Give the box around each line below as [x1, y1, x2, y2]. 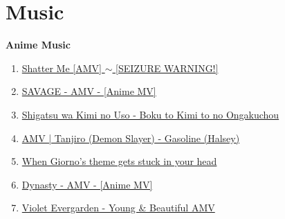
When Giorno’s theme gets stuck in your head [21, 154, 217, 168]
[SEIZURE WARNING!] [116, 60, 219, 75]
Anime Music [6, 37, 71, 52]
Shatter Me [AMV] [21, 60, 102, 75]
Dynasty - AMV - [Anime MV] [21, 177, 153, 191]
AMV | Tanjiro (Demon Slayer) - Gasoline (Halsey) [21, 130, 240, 145]
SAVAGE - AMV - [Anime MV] [21, 84, 156, 98]
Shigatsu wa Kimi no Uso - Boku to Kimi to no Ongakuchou [21, 107, 279, 121]
